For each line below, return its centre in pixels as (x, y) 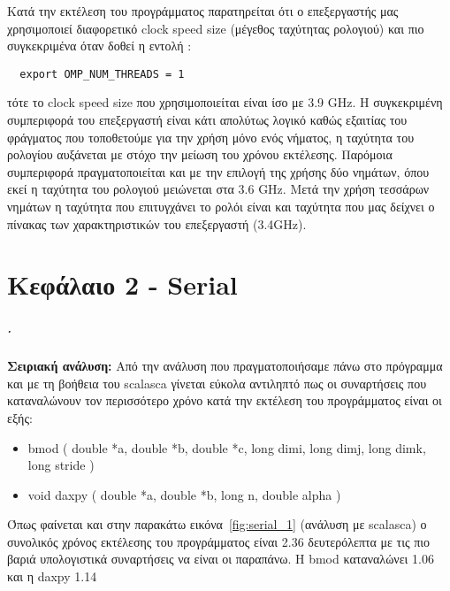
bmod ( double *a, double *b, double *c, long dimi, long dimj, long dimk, (227, 447)
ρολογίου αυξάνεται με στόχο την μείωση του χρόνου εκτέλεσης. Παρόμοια (200, 154)
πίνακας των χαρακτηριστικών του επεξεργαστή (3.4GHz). (157, 223)
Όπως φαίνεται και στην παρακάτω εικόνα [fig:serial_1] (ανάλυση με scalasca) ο (217, 524)
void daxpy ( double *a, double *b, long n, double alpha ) (184, 494)
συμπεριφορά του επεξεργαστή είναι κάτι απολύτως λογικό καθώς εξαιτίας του (207, 120)
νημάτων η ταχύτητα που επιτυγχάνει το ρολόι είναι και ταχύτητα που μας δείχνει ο (221, 206)
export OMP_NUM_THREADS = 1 (102, 74)
